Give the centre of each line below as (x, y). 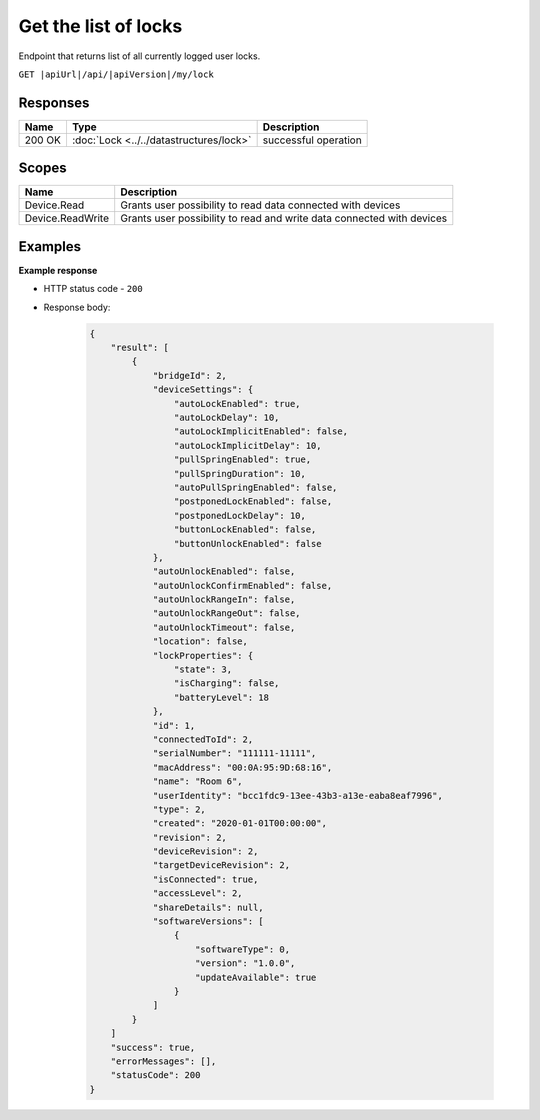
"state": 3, (203, 669)
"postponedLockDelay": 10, (240, 515)
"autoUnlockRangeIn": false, (224, 599)
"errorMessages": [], (163, 1061)
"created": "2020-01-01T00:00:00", (239, 823)
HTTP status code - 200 (93, 289)
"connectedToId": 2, (203, 739)
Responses (54, 102)
